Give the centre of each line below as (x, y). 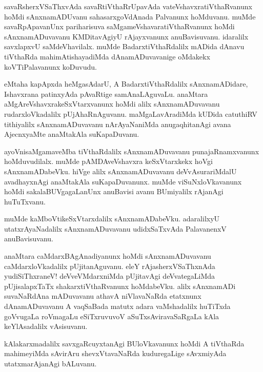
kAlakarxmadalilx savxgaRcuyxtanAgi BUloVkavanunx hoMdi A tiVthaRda (124, 343)
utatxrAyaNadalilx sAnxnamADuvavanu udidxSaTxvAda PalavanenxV (115, 228)
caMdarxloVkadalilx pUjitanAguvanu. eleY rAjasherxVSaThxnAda (110, 266)
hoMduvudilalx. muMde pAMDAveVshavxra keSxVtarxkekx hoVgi (108, 161)
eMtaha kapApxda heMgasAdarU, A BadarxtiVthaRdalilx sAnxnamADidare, (126, 84)
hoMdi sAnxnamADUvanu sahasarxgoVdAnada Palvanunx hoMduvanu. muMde (130, 16)
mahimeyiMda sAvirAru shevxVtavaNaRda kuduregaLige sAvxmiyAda (115, 353)
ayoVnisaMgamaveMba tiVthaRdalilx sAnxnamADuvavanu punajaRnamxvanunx (132, 151)
